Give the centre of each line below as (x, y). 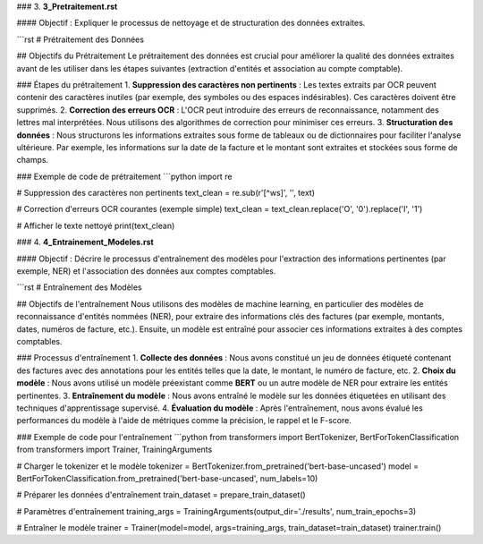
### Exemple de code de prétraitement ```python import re (124, 176)
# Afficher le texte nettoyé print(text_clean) (96, 225)
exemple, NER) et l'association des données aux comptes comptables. (146, 271)
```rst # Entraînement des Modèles (79, 287)
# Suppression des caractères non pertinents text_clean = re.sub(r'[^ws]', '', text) (166, 193)
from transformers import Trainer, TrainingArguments (114, 450)
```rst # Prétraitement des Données (80, 39)
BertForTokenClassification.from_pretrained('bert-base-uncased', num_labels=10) (167, 478)
